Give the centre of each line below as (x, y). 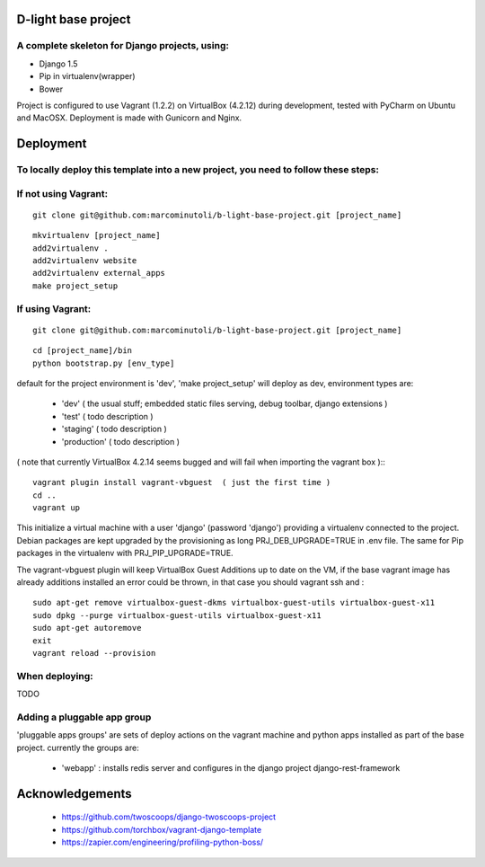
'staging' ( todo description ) (115, 429)
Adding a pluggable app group (84, 717)
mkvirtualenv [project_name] (97, 235)
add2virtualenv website (85, 261)
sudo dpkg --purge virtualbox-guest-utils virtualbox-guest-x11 (177, 615)
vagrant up (57, 508)
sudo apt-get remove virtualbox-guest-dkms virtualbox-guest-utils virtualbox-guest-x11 (234, 603)
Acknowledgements (74, 794)
